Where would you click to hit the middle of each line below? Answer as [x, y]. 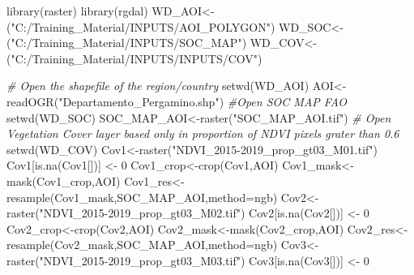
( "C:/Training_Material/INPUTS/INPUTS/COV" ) [134, 58]
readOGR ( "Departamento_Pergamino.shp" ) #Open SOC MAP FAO [177, 101]
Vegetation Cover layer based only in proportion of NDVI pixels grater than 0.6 [203, 133]
